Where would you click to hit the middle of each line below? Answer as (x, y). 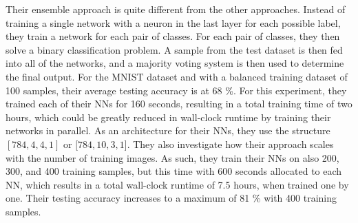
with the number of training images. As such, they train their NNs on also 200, (172, 157)
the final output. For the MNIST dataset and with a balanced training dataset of (177, 76)
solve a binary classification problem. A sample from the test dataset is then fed (174, 49)
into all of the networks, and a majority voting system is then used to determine (175, 63)
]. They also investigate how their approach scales (229, 144)
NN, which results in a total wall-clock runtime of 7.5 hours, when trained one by (177, 184)
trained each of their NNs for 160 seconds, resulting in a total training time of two (179, 104)
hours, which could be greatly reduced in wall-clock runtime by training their (168, 117)
